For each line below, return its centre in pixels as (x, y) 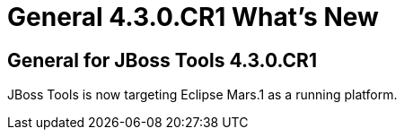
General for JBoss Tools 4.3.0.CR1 (162, 60)
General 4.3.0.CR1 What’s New (193, 17)
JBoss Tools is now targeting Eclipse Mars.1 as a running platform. (202, 95)
